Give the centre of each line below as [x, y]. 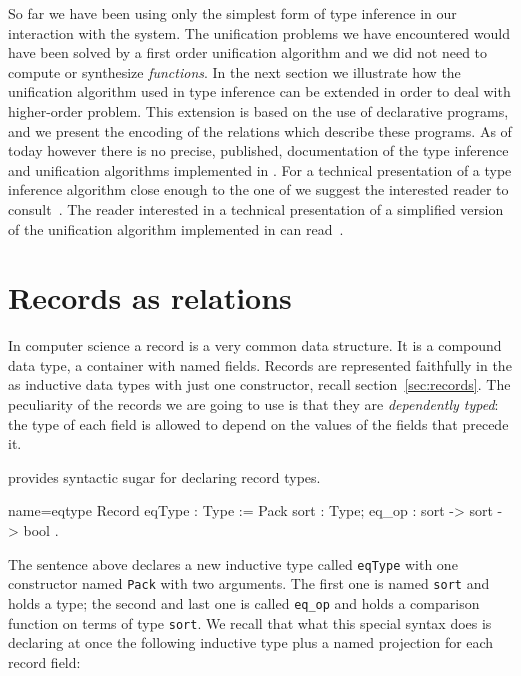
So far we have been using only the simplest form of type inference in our [232, 13]
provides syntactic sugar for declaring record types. [164, 476]
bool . [41, 530]
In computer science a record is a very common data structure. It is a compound [255, 345]
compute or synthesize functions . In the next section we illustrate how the [234, 71]
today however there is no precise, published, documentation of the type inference [258, 150]
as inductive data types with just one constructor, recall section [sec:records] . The [259, 384]
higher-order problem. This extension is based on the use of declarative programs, [258, 110]
